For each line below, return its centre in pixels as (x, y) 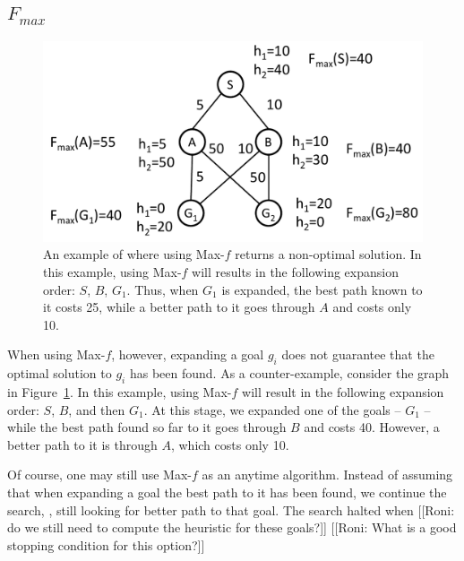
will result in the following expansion (343, 391)
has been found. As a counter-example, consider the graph (289, 373)
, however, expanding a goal (188, 354)
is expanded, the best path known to (322, 289)
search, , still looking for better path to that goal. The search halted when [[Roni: (231, 509)
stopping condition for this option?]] (106, 544)
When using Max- (56, 354)
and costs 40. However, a (372, 427)
